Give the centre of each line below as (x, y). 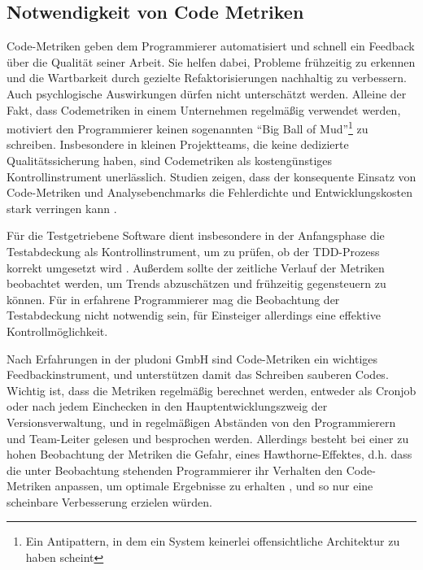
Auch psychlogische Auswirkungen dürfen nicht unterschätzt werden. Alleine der (207, 93)
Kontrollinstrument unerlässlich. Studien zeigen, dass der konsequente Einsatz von (211, 176)
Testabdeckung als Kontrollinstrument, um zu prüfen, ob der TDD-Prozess (193, 251)
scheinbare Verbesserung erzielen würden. (109, 501)
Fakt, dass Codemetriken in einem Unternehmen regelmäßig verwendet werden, (204, 109)
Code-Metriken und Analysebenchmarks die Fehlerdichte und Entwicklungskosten (210, 192)
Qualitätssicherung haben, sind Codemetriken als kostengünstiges (170, 161)
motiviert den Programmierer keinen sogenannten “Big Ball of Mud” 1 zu (188, 127)
